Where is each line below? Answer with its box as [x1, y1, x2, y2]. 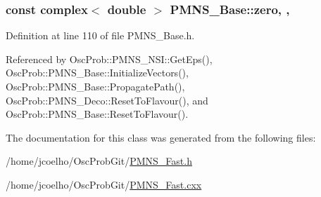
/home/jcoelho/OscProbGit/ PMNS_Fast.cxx [6, 177, 202, 191]
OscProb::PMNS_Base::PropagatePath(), [6, 79, 185, 93]
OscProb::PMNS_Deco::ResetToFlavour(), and [6, 93, 208, 107]
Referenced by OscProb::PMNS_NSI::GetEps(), [6, 51, 213, 66]
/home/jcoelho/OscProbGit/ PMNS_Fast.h [6, 154, 192, 168]
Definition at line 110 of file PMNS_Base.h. [6, 28, 195, 43]
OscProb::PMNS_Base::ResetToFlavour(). [6, 107, 189, 121]
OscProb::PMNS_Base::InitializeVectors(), [6, 65, 189, 80]
